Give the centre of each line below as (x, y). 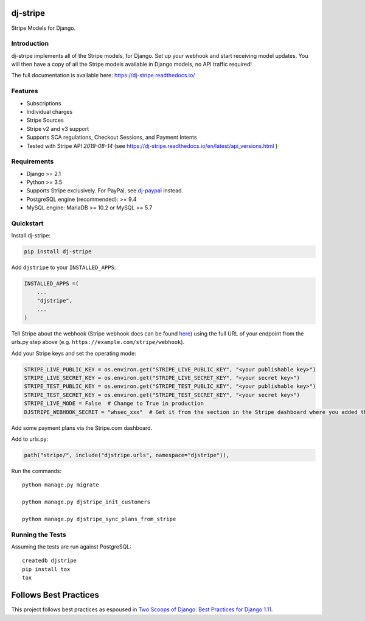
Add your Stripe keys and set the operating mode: (74, 353)
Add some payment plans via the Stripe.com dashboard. (82, 428)
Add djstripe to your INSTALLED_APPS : (64, 267)
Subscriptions (44, 103)
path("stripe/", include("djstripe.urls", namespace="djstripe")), (127, 455)
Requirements (33, 161)
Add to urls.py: (30, 439)
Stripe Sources (45, 120)
